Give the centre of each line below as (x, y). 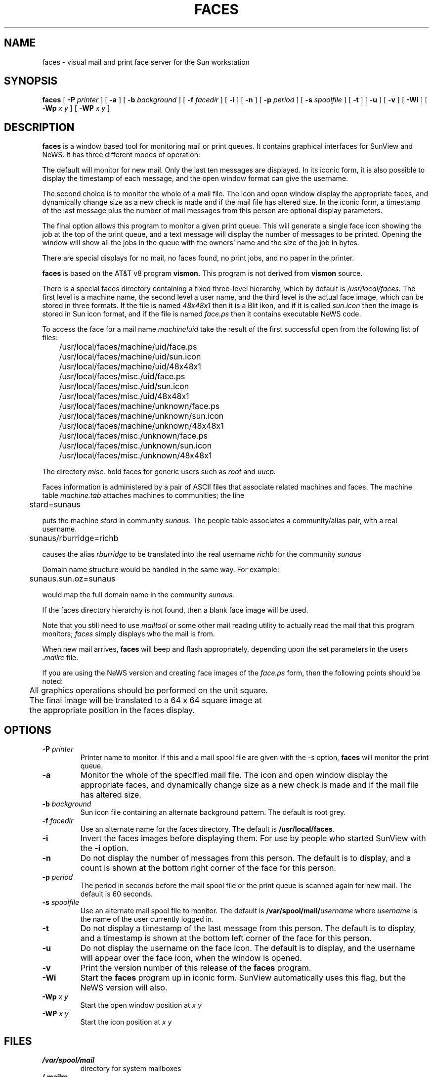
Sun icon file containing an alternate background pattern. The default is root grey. (213, 812)
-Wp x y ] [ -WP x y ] (76, 108)
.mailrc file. (60, 658)
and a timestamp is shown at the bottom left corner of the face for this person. (226, 938)
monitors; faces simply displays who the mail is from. (129, 634)
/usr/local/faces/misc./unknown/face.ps (133, 436)
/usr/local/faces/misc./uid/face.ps (122, 377)
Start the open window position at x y (141, 1005)
